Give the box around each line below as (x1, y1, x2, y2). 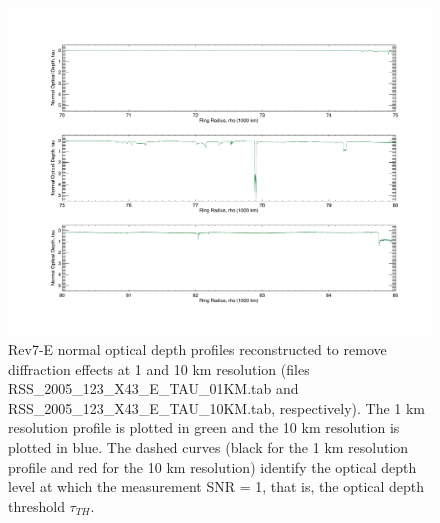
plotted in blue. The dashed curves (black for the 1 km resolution (8, 437, 409, 458)
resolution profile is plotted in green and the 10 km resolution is (8, 417, 400, 438)
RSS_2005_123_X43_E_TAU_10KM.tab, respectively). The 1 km (8, 397, 426, 418)
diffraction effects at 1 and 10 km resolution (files (8, 358, 310, 379)
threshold (8, 495, 65, 516)
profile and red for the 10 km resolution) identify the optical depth (8, 456, 417, 477)
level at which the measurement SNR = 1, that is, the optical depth (8, 476, 425, 497)
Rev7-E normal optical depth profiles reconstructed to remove (8, 339, 387, 360)
